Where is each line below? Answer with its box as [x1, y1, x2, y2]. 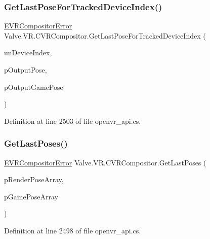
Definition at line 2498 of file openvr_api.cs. [4, 225, 141, 235]
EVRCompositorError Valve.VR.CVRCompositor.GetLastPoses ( [4, 157, 206, 167]
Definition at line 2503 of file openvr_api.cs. [4, 115, 141, 126]
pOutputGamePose [4, 81, 63, 92]
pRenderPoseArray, [4, 174, 64, 185]
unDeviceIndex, [4, 47, 52, 58]
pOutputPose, [4, 64, 47, 75]
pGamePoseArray [4, 191, 59, 201]
